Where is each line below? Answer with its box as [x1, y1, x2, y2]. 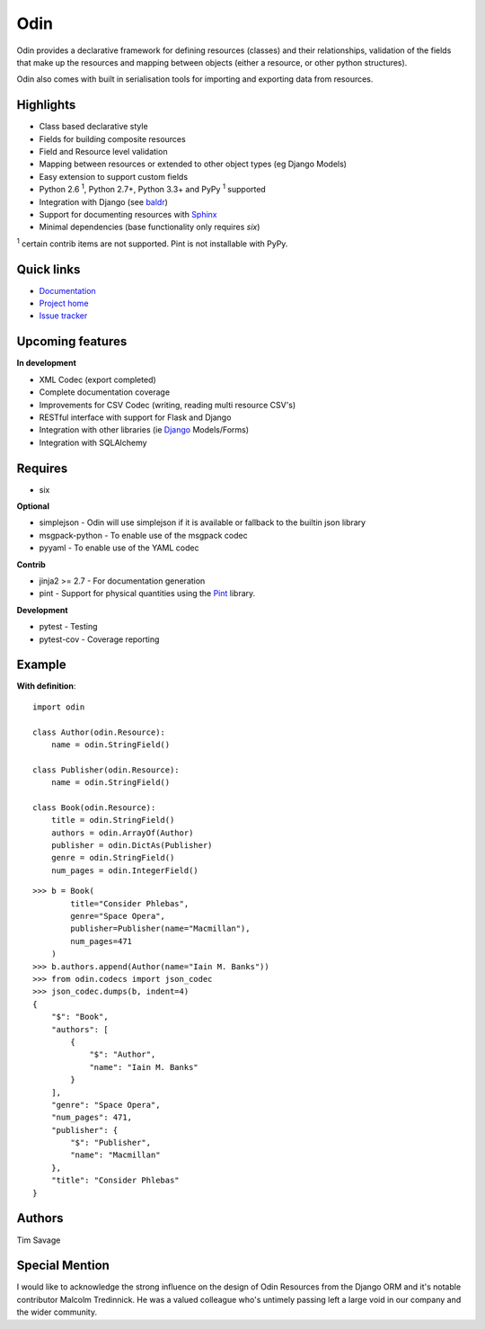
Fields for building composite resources [39, 133, 186, 144]
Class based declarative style [39, 121, 148, 132]
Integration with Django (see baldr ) [39, 196, 168, 207]
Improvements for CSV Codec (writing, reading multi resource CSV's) [39, 399, 296, 410]
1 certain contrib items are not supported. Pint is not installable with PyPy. [16, 236, 288, 249]
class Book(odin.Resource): [32, 802, 156, 813]
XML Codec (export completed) [39, 374, 156, 385]
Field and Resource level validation [39, 147, 168, 157]
